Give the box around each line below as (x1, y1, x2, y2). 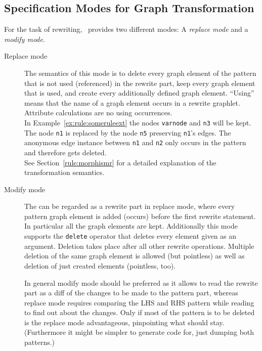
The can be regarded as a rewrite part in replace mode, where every (24, 201, 235, 211)
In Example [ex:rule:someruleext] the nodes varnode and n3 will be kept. (24, 117, 251, 127)
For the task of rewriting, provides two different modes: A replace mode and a (4, 24, 248, 34)
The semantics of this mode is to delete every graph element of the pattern (24, 67, 256, 78)
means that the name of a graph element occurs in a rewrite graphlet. (24, 97, 240, 108)
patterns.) (24, 337, 55, 347)
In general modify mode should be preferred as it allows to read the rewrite (24, 277, 258, 288)
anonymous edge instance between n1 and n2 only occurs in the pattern (24, 137, 246, 148)
